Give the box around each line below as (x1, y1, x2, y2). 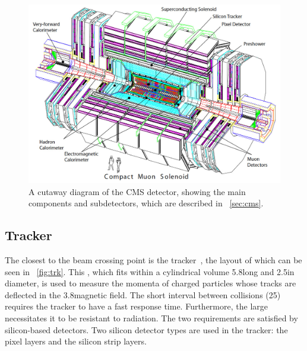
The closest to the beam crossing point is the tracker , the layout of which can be (5, 254, 302, 266)
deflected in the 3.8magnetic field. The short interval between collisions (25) (5, 288, 281, 301)
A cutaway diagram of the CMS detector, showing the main (29, 185, 246, 197)
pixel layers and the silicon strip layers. (5, 335, 147, 347)
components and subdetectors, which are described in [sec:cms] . (29, 197, 264, 209)
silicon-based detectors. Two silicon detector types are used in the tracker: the (5, 323, 288, 336)
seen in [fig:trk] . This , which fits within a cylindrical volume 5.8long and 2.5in (5, 265, 295, 277)
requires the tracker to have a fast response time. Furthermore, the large (5, 300, 268, 312)
